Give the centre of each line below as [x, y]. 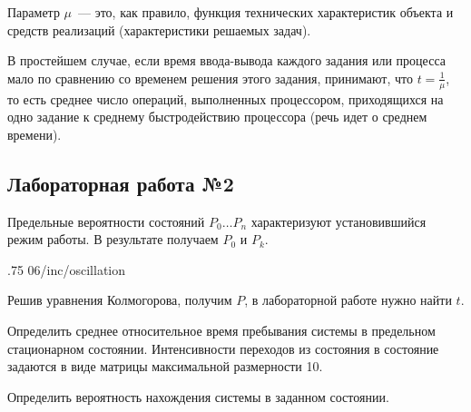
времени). [34, 134]
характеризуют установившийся [339, 221]
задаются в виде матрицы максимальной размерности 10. [165, 366]
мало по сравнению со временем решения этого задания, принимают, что [210, 78]
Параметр [34, 12]
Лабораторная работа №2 [121, 183]
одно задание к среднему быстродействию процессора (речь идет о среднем [217, 117]
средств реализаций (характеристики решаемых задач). [159, 29]
